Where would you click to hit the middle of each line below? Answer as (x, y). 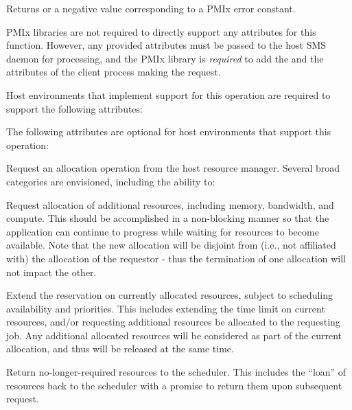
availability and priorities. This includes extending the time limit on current (166, 308)
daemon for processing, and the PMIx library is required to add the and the (165, 58)
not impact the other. (51, 272)
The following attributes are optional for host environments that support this (169, 132)
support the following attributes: (74, 108)
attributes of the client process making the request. (114, 72)
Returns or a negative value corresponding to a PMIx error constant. (151, 8)
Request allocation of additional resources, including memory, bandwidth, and (170, 204)
